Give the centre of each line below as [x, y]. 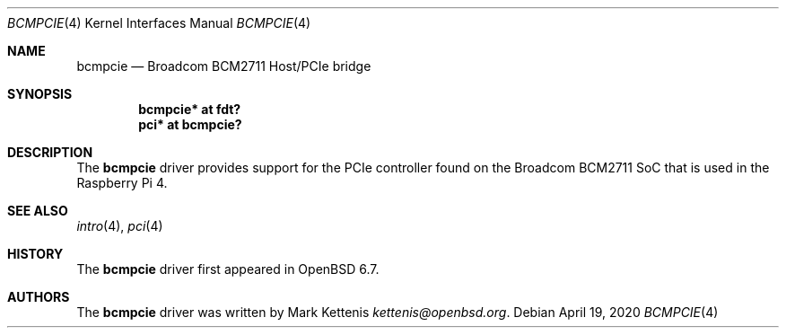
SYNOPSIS [40, 94]
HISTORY [35, 254]
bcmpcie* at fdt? [190, 109]
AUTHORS [39, 297]
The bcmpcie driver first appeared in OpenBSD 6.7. [228, 269]
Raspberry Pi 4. [122, 183]
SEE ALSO [38, 211]
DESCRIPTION [50, 152]
